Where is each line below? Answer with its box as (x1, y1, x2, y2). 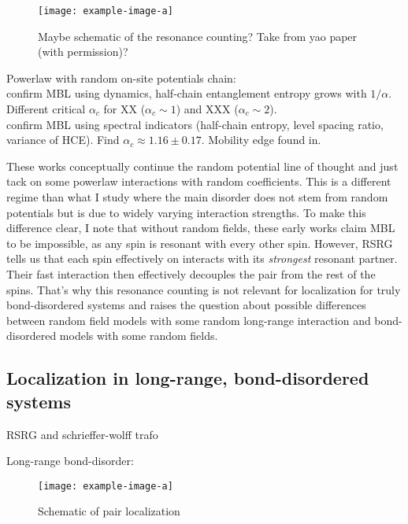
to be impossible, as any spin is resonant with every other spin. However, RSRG (6, 234, 393, 251)
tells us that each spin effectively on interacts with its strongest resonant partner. (6, 250, 398, 267)
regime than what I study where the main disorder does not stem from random (6, 189, 388, 205)
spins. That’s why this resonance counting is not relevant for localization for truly (6, 281, 401, 297)
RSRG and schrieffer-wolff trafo (6, 426, 158, 442)
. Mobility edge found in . (201, 131, 321, 148)
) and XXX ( (176, 101, 239, 117)
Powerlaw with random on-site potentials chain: (6, 69, 236, 86)
